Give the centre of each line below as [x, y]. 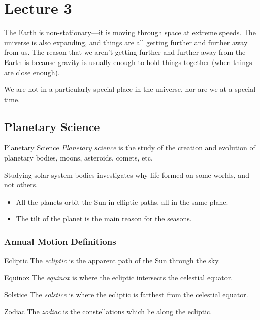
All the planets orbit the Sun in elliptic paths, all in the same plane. [122, 201]
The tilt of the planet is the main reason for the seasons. [104, 219]
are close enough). [32, 72]
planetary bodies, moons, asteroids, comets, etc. [78, 158]
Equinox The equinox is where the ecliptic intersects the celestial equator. [119, 277]
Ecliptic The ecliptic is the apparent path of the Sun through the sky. [112, 260]
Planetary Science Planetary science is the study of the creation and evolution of [130, 148]
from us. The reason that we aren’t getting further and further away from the [125, 52]
